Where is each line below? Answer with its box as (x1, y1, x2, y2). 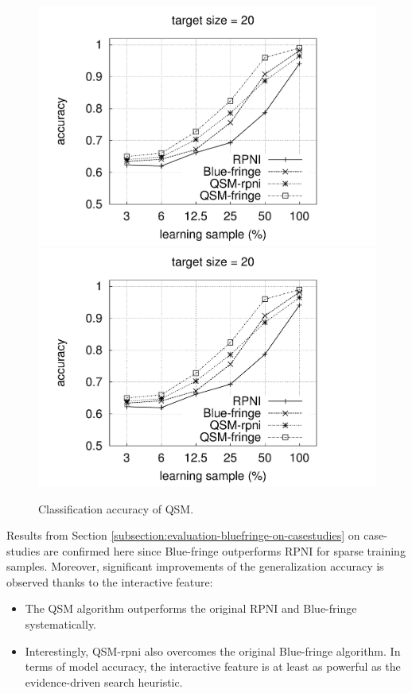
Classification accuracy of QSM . (38, 500, 194, 517)
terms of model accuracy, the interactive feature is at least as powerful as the (25, 658, 401, 675)
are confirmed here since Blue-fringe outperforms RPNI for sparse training (43, 542, 406, 559)
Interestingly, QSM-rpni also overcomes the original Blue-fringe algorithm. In (25, 642, 401, 659)
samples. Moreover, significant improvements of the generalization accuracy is (6, 558, 384, 575)
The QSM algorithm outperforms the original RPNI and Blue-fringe (25, 600, 357, 617)
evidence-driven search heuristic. (25, 673, 183, 690)
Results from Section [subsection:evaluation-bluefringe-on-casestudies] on (6, 527, 360, 544)
